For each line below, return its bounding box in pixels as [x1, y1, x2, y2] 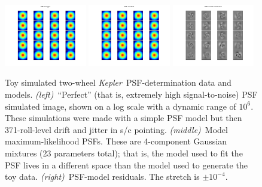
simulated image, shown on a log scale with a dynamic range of [5, 99, 236, 112]
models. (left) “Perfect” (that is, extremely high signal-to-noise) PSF [5, 88, 258, 100]
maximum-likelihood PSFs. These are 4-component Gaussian [5, 135, 227, 147]
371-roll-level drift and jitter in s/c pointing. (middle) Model [5, 123, 228, 135]
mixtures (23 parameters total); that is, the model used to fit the [5, 146, 243, 159]
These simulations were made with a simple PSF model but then [5, 111, 242, 124]
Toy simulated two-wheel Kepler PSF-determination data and [5, 76, 231, 89]
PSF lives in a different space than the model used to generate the [5, 158, 248, 171]
